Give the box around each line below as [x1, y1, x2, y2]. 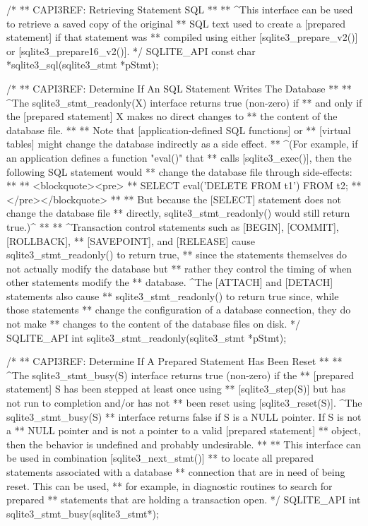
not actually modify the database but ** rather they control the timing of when [6, 261, 352, 275]
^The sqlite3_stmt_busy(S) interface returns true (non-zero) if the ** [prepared [6, 367, 355, 382]
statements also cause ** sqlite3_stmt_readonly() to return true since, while [6, 288, 339, 303]
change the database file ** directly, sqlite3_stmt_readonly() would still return [6, 205, 350, 220]
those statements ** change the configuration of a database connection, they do [6, 302, 351, 317]
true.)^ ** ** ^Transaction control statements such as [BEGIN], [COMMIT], [6, 219, 339, 234]
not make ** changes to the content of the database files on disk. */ [6, 316, 300, 331]
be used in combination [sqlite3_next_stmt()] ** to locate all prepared [6, 450, 314, 465]
